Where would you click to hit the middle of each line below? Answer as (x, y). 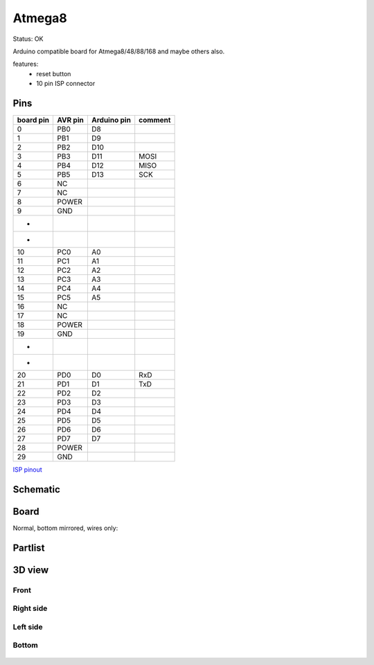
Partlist (29, 548)
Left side (28, 627)
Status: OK (28, 39)
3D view (31, 570)
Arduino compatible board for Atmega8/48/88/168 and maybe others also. (119, 51)
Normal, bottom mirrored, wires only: (65, 528)
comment (155, 120)
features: (26, 64)
